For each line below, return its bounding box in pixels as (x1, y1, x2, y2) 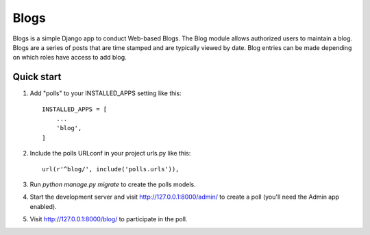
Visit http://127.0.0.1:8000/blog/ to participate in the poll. (29, 215, 188, 223)
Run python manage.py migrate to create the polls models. (29, 180, 196, 188)
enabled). (29, 202, 58, 210)
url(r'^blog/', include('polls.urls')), (42, 165, 180, 173)
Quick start (12, 71, 62, 83)
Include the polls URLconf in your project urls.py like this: (29, 149, 191, 158)
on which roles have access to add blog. (12, 53, 127, 62)
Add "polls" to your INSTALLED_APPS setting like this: (29, 89, 182, 97)
